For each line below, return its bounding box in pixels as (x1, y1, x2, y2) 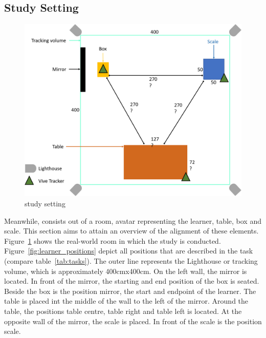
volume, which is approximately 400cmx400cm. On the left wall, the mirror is (4, 265, 247, 276)
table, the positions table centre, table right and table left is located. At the (4, 305, 242, 316)
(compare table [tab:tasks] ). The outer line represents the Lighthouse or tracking (4, 255, 258, 266)
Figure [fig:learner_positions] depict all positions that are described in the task (4, 245, 253, 256)
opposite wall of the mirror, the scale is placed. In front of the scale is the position (4, 315, 262, 326)
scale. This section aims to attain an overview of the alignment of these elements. (4, 225, 259, 236)
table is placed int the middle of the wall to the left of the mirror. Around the (4, 295, 249, 306)
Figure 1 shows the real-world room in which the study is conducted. (4, 235, 221, 246)
